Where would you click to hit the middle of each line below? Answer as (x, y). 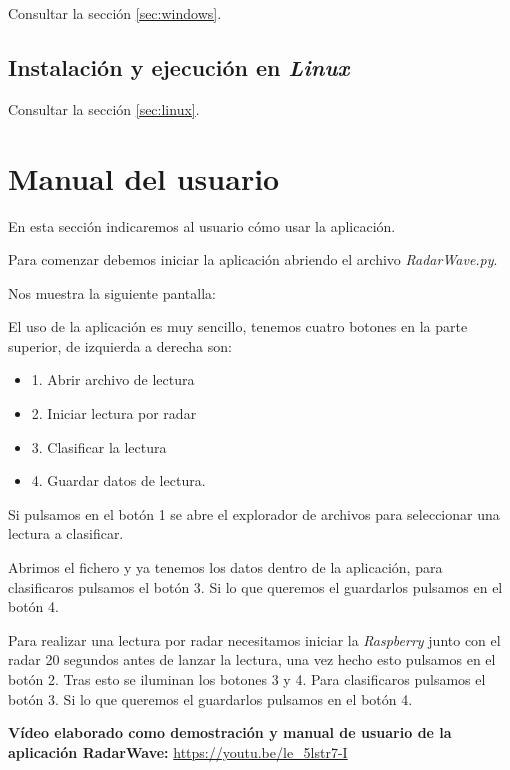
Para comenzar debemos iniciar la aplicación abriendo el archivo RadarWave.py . (253, 259)
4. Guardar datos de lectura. (118, 480)
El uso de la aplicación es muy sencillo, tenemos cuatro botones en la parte (238, 326)
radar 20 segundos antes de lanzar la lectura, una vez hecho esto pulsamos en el (252, 659)
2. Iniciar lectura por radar (114, 413)
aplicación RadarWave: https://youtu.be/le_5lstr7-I (178, 751)
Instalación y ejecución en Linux (179, 66)
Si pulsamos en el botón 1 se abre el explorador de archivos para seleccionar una (254, 513)
